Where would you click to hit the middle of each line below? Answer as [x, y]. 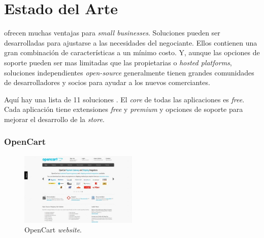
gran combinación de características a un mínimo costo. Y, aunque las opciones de [132, 52]
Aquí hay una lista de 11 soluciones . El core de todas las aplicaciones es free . [124, 99]
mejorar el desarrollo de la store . [54, 119]
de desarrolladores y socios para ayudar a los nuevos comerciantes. [107, 82]
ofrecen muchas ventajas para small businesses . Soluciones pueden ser [112, 33]
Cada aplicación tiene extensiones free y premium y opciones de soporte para [124, 109]
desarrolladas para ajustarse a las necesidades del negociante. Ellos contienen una [131, 42]
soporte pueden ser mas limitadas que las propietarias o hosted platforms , [118, 62]
